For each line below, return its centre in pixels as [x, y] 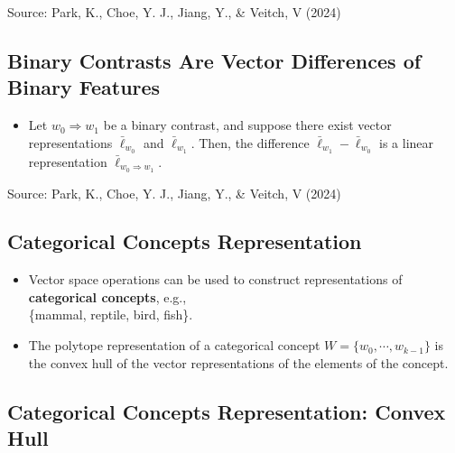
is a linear [407, 142]
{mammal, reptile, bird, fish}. [111, 314]
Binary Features [84, 87]
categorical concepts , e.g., [107, 296]
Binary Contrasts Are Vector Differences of [214, 60]
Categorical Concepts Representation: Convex [227, 411]
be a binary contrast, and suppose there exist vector [247, 125]
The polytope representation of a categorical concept [174, 345]
